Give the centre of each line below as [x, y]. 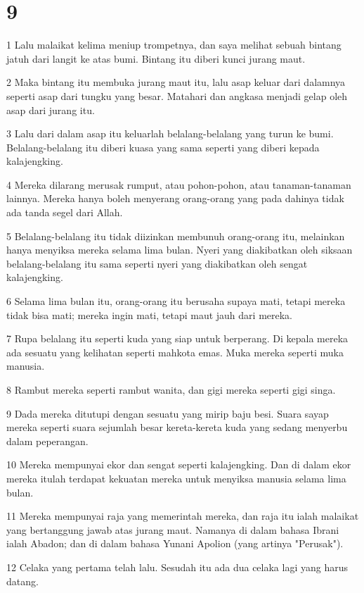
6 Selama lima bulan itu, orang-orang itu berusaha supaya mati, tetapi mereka [176, 301]
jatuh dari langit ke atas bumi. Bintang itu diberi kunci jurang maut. [156, 58]
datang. [22, 581]
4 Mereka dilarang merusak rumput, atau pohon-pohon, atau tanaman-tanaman [179, 184]
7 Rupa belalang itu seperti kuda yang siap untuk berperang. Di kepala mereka [177, 338]
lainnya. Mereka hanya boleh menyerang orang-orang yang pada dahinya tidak [175, 198]
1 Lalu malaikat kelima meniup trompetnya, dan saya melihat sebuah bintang [174, 45]
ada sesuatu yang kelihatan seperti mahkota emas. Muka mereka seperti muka [175, 352]
